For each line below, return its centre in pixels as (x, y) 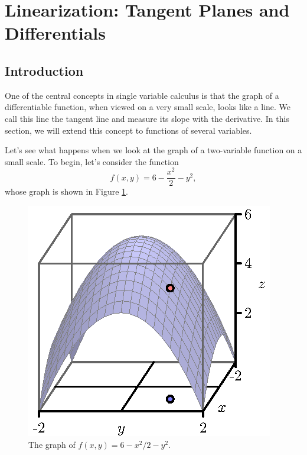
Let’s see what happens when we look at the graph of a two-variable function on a (153, 150)
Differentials (55, 33)
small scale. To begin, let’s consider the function (92, 161)
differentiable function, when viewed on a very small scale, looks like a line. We (148, 107)
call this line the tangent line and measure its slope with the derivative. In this (147, 118)
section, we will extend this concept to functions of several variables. (128, 130)
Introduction (44, 70)
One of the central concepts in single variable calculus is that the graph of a (142, 95)
